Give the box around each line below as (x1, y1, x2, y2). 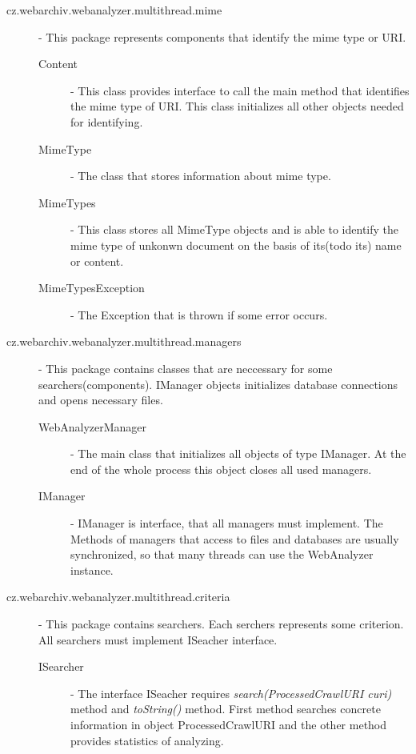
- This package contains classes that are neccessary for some (38, 359, 333, 376)
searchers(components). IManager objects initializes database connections (38, 375, 398, 392)
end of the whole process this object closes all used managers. (70, 460, 372, 477)
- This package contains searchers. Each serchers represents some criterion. (38, 616, 404, 632)
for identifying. (70, 113, 143, 130)
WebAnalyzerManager (38, 418, 147, 435)
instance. (70, 561, 114, 578)
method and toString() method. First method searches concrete (70, 700, 381, 717)
